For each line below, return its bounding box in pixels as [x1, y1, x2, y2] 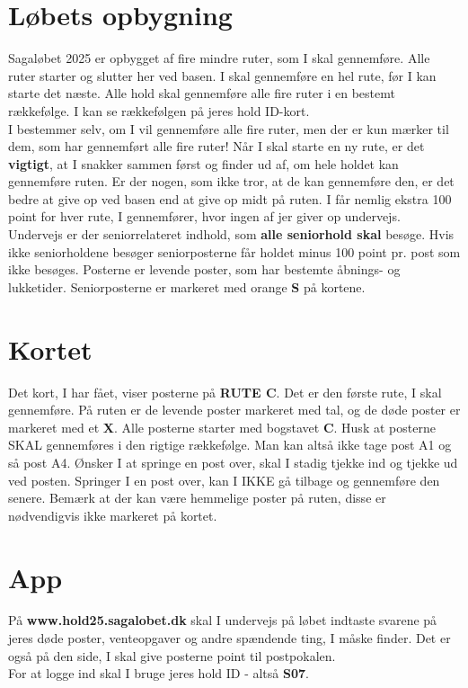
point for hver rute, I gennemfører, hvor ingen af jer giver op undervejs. [8, 207, 401, 226]
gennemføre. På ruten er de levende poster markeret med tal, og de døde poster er [8, 400, 461, 419]
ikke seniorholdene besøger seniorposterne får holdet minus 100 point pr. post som [8, 242, 461, 261]
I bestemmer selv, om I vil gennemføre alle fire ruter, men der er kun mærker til [8, 119, 449, 138]
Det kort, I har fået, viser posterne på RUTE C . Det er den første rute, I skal [8, 382, 442, 401]
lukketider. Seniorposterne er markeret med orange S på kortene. [8, 277, 366, 296]
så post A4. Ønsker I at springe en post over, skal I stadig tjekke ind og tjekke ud [8, 452, 458, 471]
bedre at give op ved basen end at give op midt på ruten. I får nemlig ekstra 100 [8, 189, 452, 208]
